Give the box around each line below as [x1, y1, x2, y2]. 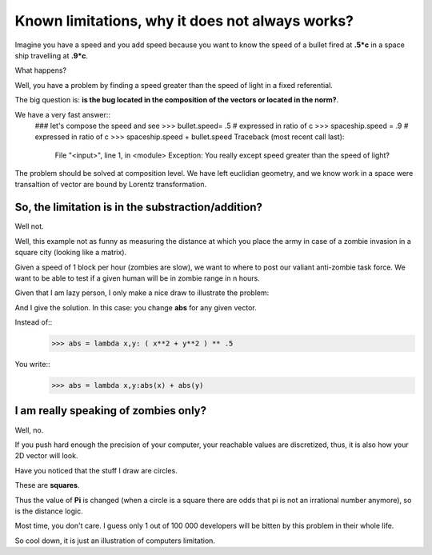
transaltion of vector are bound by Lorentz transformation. [14, 180, 207, 190]
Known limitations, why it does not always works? [14, 12, 354, 30]
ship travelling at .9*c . [14, 50, 88, 60]
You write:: [14, 360, 50, 369]
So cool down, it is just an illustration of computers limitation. [14, 536, 216, 545]
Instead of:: [14, 317, 53, 327]
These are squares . [14, 481, 80, 490]
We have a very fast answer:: [14, 110, 111, 119]
